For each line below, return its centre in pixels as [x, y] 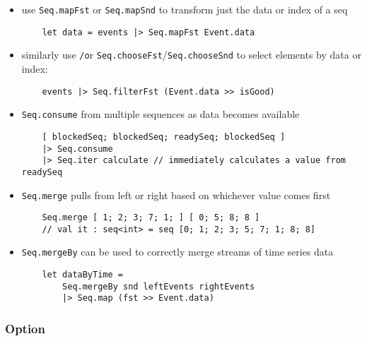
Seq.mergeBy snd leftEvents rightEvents [159, 286]
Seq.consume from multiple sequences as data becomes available [161, 114]
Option [25, 329]
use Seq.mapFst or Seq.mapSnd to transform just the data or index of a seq [185, 9]
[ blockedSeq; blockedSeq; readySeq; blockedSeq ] [164, 137]
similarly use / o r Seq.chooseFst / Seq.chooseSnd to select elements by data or [191, 55]
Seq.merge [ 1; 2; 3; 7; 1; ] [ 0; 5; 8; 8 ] [151, 218]
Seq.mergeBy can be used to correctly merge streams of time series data [177, 252]
